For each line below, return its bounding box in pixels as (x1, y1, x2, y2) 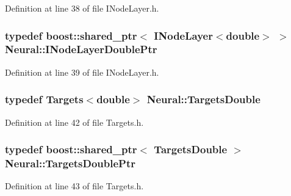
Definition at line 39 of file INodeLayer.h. (5, 65, 159, 78)
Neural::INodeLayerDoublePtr (5, 42, 157, 57)
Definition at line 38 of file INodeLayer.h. (5, 2, 159, 14)
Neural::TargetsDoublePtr (5, 155, 136, 170)
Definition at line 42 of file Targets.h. (5, 115, 144, 128)
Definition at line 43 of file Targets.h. (5, 180, 144, 192)
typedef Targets (5, 92, 84, 107)
